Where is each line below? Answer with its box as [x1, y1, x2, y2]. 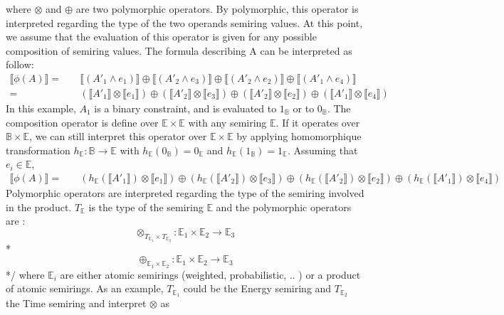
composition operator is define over [6, 114, 159, 129]
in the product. [6, 199, 72, 214]
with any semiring [188, 114, 267, 129]
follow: [6, 57, 34, 72]
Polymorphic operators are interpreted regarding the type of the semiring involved [6, 186, 364, 201]
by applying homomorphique [236, 129, 362, 144]
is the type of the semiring [88, 199, 204, 214]
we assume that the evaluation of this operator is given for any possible [6, 29, 317, 44]
